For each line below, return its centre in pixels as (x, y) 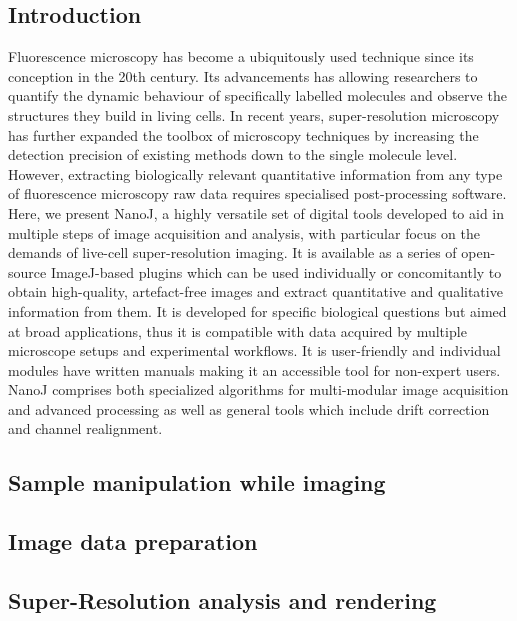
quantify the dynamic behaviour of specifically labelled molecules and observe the (257, 95)
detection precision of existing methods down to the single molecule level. (233, 154)
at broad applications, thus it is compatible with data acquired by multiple (237, 330)
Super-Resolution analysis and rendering (222, 600)
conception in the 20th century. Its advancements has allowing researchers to (243, 75)
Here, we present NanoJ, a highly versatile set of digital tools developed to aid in (256, 212)
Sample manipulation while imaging (197, 482)
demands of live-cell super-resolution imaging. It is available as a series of (232, 252)
